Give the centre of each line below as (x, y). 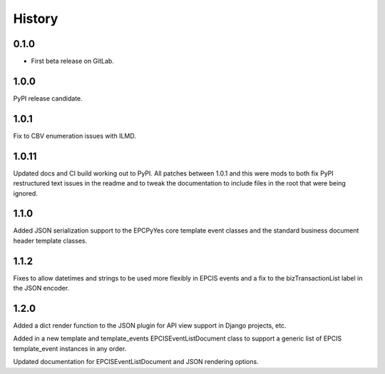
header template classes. (50, 241)
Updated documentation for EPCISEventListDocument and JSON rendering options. (136, 362)
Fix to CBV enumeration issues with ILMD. (75, 136)
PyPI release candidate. (48, 98)
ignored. (26, 193)
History (36, 19)
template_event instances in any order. (70, 348)
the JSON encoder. (41, 288)
